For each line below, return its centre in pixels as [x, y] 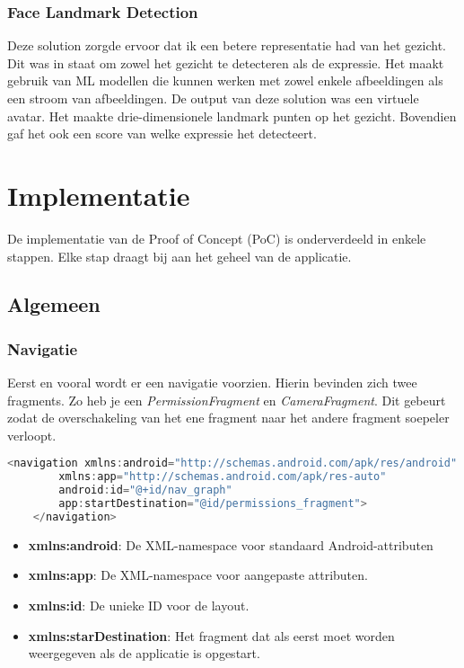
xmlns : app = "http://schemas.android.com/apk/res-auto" [223, 477]
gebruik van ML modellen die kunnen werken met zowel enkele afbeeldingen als [225, 80]
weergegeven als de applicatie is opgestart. [144, 653]
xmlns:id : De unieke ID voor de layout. [139, 606]
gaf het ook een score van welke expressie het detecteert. [162, 134]
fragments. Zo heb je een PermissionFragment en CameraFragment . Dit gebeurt [227, 400]
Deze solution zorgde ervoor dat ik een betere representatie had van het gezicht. [227, 45]
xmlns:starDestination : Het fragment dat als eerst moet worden [211, 635]
